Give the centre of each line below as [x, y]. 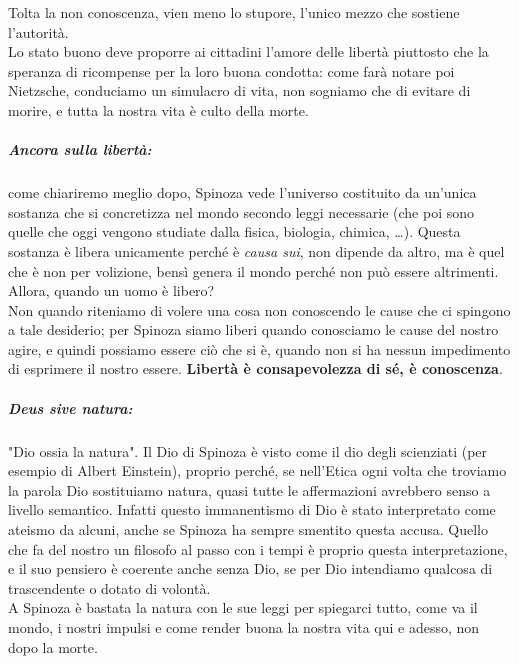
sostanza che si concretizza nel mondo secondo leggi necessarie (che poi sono [241, 211]
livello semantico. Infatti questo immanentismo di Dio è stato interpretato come [252, 509]
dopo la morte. [53, 646]
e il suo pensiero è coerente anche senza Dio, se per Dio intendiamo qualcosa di [250, 568]
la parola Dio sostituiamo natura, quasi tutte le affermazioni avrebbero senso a [249, 489]
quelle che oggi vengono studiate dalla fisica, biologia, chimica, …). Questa [234, 231]
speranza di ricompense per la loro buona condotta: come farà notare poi [231, 70]
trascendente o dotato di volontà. [109, 587]
